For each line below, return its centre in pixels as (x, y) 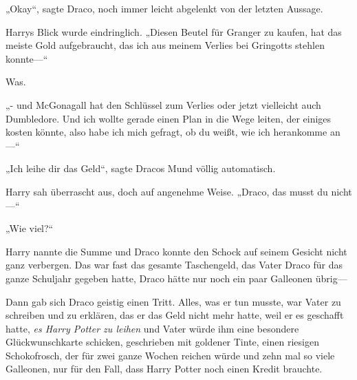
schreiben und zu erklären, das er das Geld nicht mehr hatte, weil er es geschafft (175, 315)
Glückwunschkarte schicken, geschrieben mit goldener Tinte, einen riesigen (162, 342)
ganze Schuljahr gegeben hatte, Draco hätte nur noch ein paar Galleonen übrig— (176, 278)
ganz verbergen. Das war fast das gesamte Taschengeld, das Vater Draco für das (174, 265)
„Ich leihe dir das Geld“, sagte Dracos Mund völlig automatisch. (141, 168)
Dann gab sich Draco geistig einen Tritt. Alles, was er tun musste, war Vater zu (173, 301)
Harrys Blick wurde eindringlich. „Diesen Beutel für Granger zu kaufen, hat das (174, 31)
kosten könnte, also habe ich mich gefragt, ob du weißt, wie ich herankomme (166, 132)
